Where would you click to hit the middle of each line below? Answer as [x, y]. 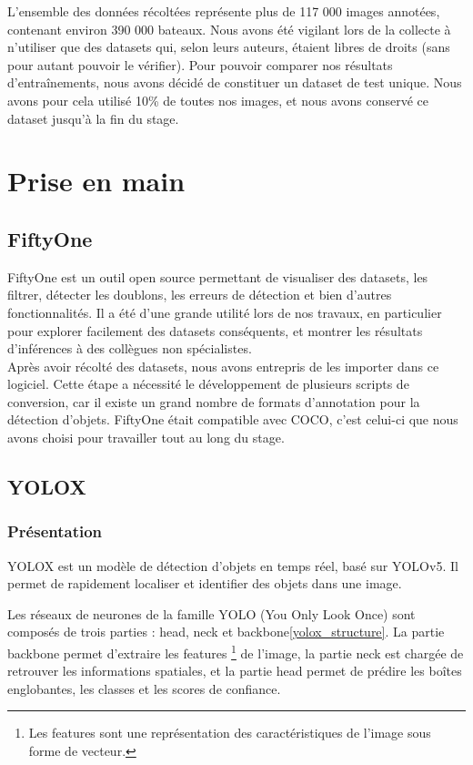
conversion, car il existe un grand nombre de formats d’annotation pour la [214, 401]
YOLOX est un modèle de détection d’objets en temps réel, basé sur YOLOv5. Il [233, 565]
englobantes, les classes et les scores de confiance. [144, 688]
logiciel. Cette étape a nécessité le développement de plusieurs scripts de [208, 384]
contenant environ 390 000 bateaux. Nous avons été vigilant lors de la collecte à [229, 29]
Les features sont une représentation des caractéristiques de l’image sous [230, 733]
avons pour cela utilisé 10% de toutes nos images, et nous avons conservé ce [218, 100]
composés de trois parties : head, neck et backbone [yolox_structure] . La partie [226, 632]
